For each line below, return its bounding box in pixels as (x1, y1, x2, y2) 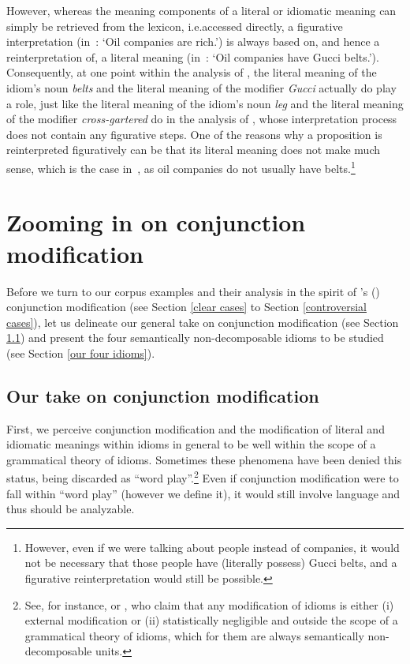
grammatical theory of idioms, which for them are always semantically (24, 627, 364, 643)
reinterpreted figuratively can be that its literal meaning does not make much (6, 141, 381, 158)
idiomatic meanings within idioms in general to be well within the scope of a (6, 436, 376, 452)
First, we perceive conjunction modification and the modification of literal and (6, 420, 385, 437)
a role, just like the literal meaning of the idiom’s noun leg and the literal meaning (6, 95, 404, 111)
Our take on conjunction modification (6, 383, 319, 407)
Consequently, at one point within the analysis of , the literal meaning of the (6, 64, 377, 81)
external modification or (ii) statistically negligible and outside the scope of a (24, 612, 398, 628)
